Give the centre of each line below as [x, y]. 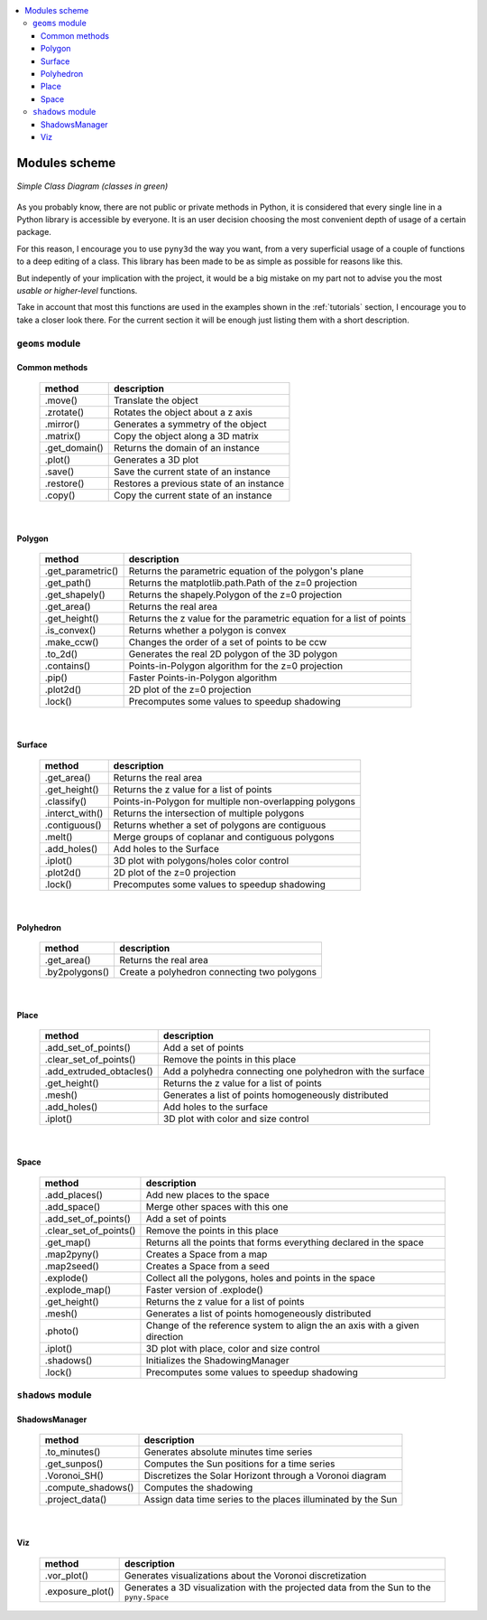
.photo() [62, 1331]
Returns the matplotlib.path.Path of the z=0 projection [243, 583]
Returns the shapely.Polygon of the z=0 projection [235, 595]
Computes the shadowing [198, 1488]
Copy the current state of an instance [193, 495]
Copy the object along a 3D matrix [186, 435]
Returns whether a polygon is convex [207, 631]
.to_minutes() [73, 1452]
